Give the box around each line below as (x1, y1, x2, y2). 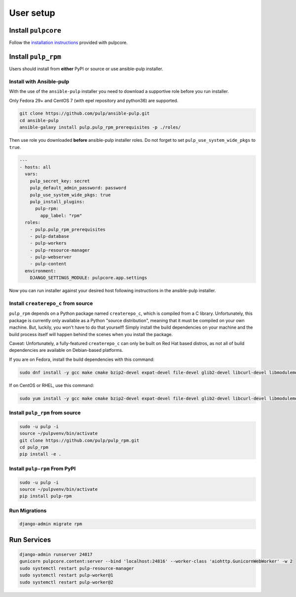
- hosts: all (19, 165, 51, 170)
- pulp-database (30, 233, 69, 239)
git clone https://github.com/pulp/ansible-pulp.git (19, 111, 150, 116)
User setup (9, 7, 55, 18)
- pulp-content (30, 261, 67, 267)
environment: (25, 268, 56, 274)
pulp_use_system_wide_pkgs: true (30, 192, 111, 198)
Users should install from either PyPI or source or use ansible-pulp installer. (9, 66, 163, 72)
